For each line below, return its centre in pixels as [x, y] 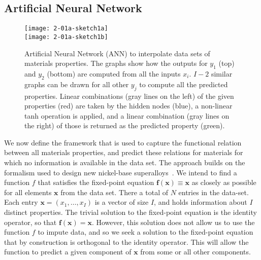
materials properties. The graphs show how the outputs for [116, 63]
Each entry [21, 202]
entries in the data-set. [214, 192]
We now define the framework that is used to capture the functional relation [123, 142]
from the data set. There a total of [114, 192]
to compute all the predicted [184, 84]
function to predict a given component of [68, 252]
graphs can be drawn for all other [77, 84]
